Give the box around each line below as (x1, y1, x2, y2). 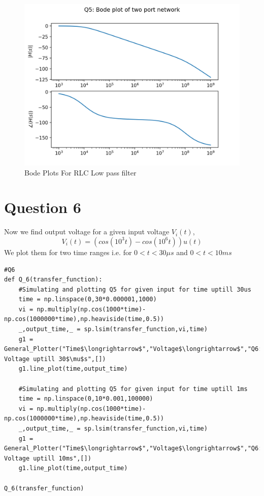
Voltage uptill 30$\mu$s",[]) (4, 355, 106, 363)
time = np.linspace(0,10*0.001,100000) (18, 395, 153, 403)
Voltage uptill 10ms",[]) (4, 454, 91, 462)
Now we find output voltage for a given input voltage (4, 226, 170, 237)
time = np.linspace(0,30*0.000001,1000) (18, 296, 157, 303)
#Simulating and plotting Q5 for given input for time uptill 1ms (18, 385, 248, 393)
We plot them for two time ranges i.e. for (4, 246, 132, 257)
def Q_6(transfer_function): (4, 276, 103, 284)
